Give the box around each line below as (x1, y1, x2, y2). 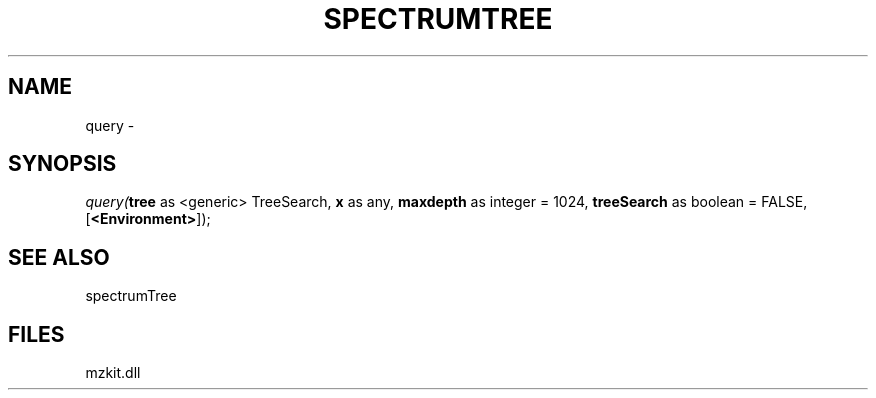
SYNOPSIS (8, 151, 117, 177)
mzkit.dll (85, 364, 141, 382)
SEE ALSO (8, 244, 110, 270)
